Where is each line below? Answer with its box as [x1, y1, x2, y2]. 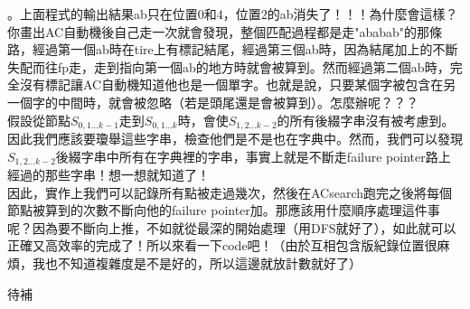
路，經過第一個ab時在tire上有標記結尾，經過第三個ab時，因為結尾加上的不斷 [7, 40, 458, 59]
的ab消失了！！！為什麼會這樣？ [267, 5, 458, 23]
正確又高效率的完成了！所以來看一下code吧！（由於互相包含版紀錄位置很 [7, 236, 437, 255]
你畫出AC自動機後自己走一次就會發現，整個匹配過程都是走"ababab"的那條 [7, 22, 443, 41]
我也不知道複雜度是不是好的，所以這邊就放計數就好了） [32, 254, 362, 273]
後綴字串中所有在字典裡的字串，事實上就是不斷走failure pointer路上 [55, 146, 451, 165]
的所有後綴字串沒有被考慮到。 [277, 110, 455, 129]
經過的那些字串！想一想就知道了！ [7, 165, 210, 184]
